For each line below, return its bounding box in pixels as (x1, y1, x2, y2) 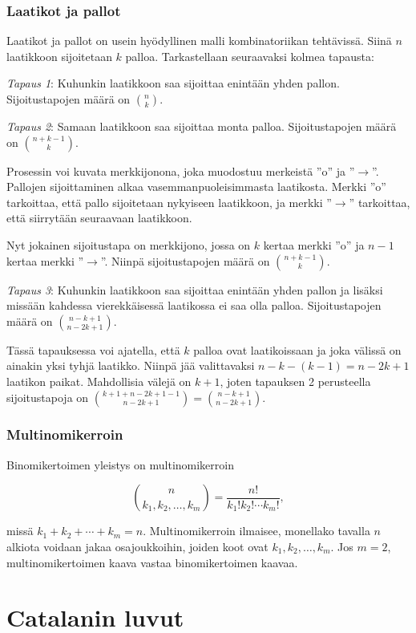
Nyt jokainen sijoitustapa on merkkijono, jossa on (6, 236, 251, 253)
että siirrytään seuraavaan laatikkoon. (6, 209, 192, 226)
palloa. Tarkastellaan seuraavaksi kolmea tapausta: (125, 47, 374, 64)
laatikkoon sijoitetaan (6, 47, 112, 64)
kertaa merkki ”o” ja (263, 236, 365, 253)
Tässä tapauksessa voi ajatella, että (6, 341, 180, 358)
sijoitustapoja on (6, 388, 89, 405)
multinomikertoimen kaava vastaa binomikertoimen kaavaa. (6, 554, 298, 570)
